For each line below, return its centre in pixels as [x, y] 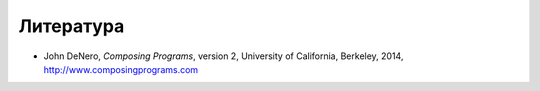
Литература [71, 26]
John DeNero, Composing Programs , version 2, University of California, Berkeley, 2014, [223, 56]
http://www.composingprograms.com [121, 69]
